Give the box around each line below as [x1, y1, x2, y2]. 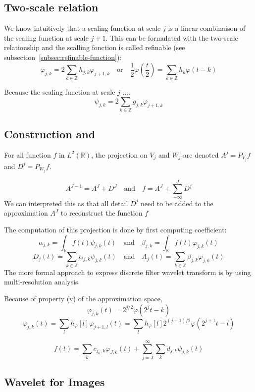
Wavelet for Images [4, 374, 105, 390]
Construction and [4, 126, 96, 141]
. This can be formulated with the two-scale [105, 32, 238, 43]
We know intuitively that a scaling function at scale [4, 23, 161, 33]
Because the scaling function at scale [4, 87, 115, 97]
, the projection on [91, 149, 148, 160]
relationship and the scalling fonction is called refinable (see [4, 42, 185, 53]
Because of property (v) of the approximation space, [4, 293, 162, 303]
